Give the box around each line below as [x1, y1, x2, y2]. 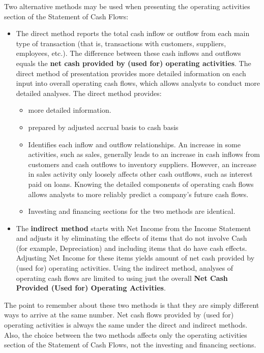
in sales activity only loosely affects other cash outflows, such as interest [28, 169, 253, 179]
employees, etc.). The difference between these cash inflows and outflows [16, 48, 241, 58]
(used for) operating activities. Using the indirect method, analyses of [16, 263, 233, 273]
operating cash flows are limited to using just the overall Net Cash [16, 272, 228, 283]
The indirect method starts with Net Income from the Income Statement [16, 222, 251, 233]
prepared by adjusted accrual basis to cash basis [28, 121, 179, 132]
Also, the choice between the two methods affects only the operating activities [4, 329, 247, 340]
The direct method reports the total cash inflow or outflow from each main [16, 28, 250, 39]
